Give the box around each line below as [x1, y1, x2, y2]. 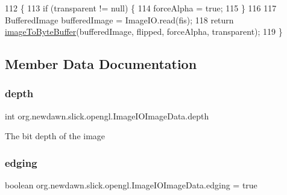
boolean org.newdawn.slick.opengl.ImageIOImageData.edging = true [5, 179, 257, 191]
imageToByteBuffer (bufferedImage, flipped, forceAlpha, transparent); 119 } [5, 25, 283, 38]
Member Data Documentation [5, 55, 197, 73]
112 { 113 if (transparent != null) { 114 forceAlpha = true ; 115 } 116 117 [5, 2, 277, 14]
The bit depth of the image [5, 130, 106, 142]
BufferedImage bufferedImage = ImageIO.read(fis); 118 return [5, 13, 234, 26]
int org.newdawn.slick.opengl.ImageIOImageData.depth [5, 109, 209, 122]
